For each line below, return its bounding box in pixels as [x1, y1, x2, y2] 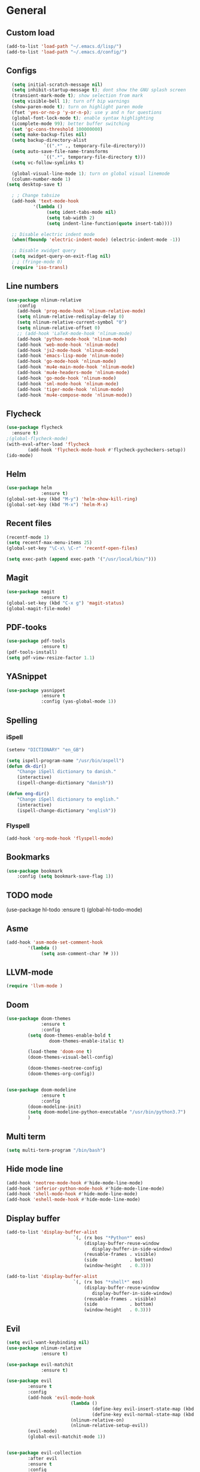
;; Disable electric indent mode [11, 231, 95, 237]
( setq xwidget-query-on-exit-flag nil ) [11, 253, 111, 259]
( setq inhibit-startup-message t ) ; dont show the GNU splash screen [11, 87, 186, 93]
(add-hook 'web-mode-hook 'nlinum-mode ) [17, 342, 119, 348]
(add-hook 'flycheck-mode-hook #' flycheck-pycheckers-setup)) [28, 447, 186, 453]
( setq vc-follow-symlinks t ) [11, 160, 84, 166]
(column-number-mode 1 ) [11, 176, 71, 182]
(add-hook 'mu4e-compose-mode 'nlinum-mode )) [17, 392, 133, 398]
